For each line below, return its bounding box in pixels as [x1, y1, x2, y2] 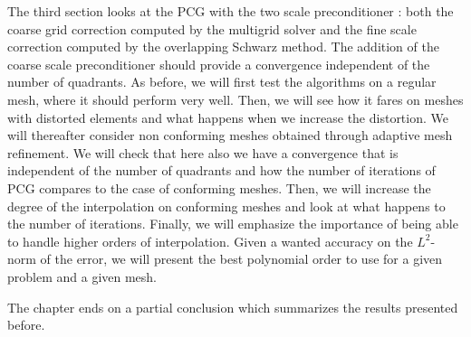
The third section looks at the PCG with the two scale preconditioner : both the [7, 2, 454, 20]
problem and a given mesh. [7, 267, 158, 286]
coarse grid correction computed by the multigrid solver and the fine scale [7, 19, 417, 38]
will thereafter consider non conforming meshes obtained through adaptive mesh [7, 126, 453, 145]
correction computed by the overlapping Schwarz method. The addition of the [7, 37, 439, 56]
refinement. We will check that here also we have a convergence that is [7, 143, 399, 162]
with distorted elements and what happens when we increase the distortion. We [7, 108, 448, 126]
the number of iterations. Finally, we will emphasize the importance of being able [7, 214, 458, 233]
